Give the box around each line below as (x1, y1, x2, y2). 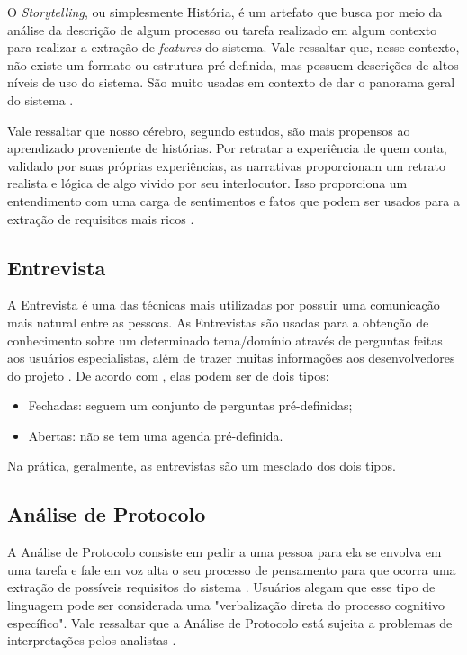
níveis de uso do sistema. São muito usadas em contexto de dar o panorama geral (7, 73, 455, 92)
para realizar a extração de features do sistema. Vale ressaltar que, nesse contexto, (7, 38, 460, 57)
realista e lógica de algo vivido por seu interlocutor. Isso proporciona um (7, 174, 408, 193)
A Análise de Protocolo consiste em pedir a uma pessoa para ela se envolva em (7, 543, 442, 561)
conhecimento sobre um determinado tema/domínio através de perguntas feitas (7, 330, 443, 349)
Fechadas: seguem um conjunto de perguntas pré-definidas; (28, 396, 353, 415)
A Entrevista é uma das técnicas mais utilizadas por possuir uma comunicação (7, 295, 440, 314)
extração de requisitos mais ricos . (7, 209, 194, 228)
